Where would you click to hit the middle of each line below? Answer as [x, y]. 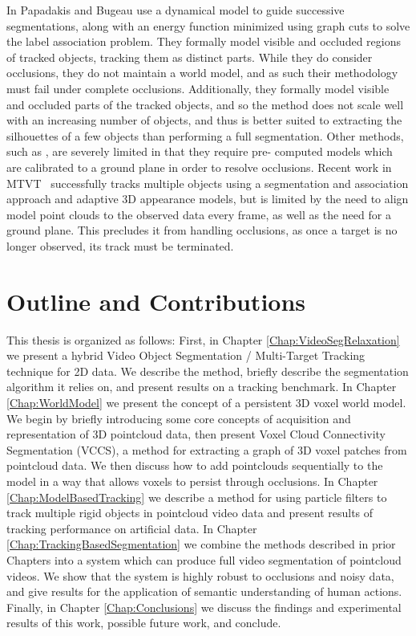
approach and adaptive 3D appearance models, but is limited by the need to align [208, 199]
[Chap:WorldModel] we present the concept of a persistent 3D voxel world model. [206, 402]
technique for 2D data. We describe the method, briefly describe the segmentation [208, 371]
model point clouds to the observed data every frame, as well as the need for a [199, 214]
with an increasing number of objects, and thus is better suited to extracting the [204, 120]
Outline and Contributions [156, 301]
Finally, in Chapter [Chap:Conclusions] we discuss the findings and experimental [204, 607]
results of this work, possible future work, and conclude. [144, 623]
